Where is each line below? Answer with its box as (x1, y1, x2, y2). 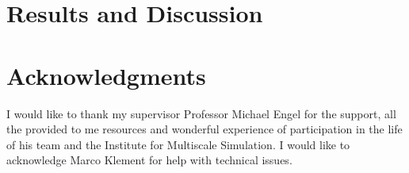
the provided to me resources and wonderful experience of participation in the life (6, 121, 403, 137)
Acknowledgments (6, 59, 206, 91)
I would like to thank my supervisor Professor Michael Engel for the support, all (6, 105, 396, 121)
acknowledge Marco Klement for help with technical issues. (6, 152, 292, 168)
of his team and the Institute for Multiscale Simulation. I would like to (6, 136, 350, 152)
